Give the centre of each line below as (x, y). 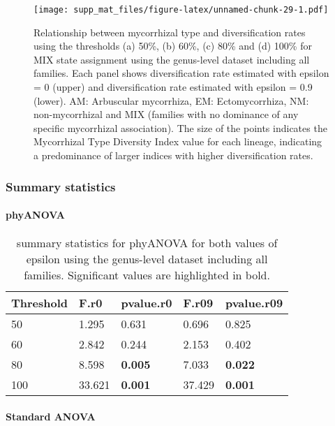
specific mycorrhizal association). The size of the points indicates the (180, 127)
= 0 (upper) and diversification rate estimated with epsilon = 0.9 (173, 87)
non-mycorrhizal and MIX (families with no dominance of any (166, 114)
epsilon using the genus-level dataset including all (147, 259)
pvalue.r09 (254, 303)
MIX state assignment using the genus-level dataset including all (172, 59)
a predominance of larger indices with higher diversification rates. (173, 155)
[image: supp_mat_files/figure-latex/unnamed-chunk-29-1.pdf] (181, 10)
